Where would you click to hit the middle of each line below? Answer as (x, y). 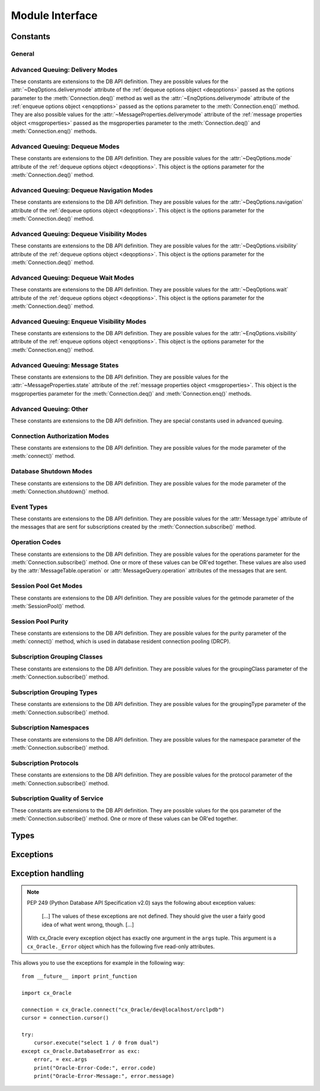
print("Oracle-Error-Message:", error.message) (104, 1076)
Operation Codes (36, 542)
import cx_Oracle (47, 993)
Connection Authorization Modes (60, 436)
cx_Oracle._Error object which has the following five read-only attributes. (121, 946)
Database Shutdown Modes (52, 472)
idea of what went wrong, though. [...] (88, 924)
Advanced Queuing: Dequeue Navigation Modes (82, 190)
